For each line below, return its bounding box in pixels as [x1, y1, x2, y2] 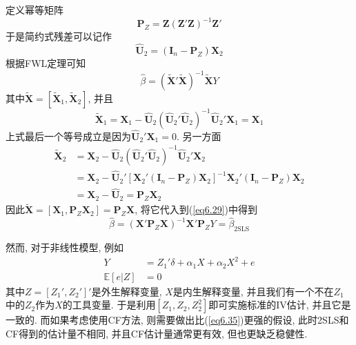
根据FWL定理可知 [6, 55, 86, 70]
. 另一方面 [176, 128, 221, 143]
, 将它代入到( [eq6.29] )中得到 [135, 202, 258, 217]
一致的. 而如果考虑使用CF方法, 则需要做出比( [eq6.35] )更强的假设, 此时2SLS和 [6, 313, 349, 327]
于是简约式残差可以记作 [6, 29, 112, 43]
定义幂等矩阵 [6, 3, 63, 17]
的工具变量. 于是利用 [62, 297, 156, 312]
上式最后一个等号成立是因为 [6, 128, 131, 143]
